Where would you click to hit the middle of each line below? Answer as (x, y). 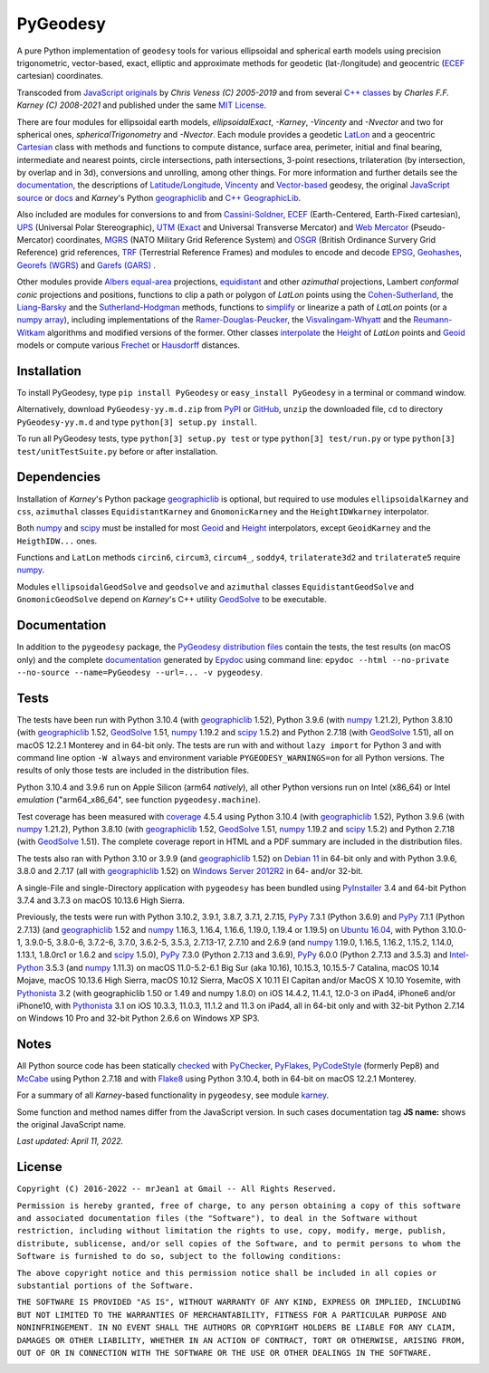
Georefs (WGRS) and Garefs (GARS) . (86, 265)
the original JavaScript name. (72, 1124)
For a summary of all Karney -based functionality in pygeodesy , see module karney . (173, 1095)
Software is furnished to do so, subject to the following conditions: (179, 1256)
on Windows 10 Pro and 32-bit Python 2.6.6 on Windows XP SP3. (138, 1018)
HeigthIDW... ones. (57, 541)
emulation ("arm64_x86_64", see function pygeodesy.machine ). (139, 800)
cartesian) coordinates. (60, 76)
